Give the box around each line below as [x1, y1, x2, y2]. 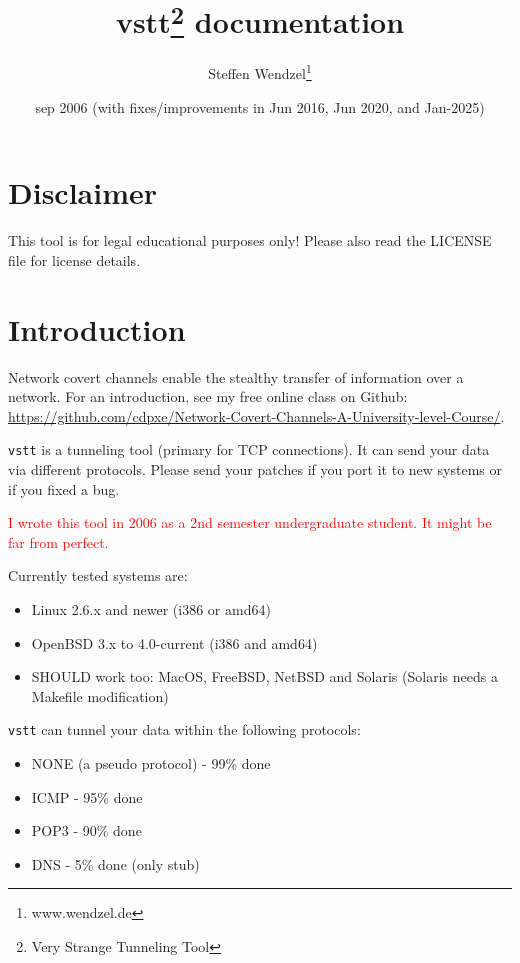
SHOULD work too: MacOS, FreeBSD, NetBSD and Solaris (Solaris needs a [31, 666, 498, 687]
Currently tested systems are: [8, 565, 188, 586]
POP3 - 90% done [31, 820, 142, 841]
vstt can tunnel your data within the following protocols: [8, 719, 361, 740]
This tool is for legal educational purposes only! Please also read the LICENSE [8, 230, 492, 251]
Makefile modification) [31, 685, 169, 706]
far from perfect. [8, 531, 109, 552]
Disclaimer [8, 172, 158, 213]
